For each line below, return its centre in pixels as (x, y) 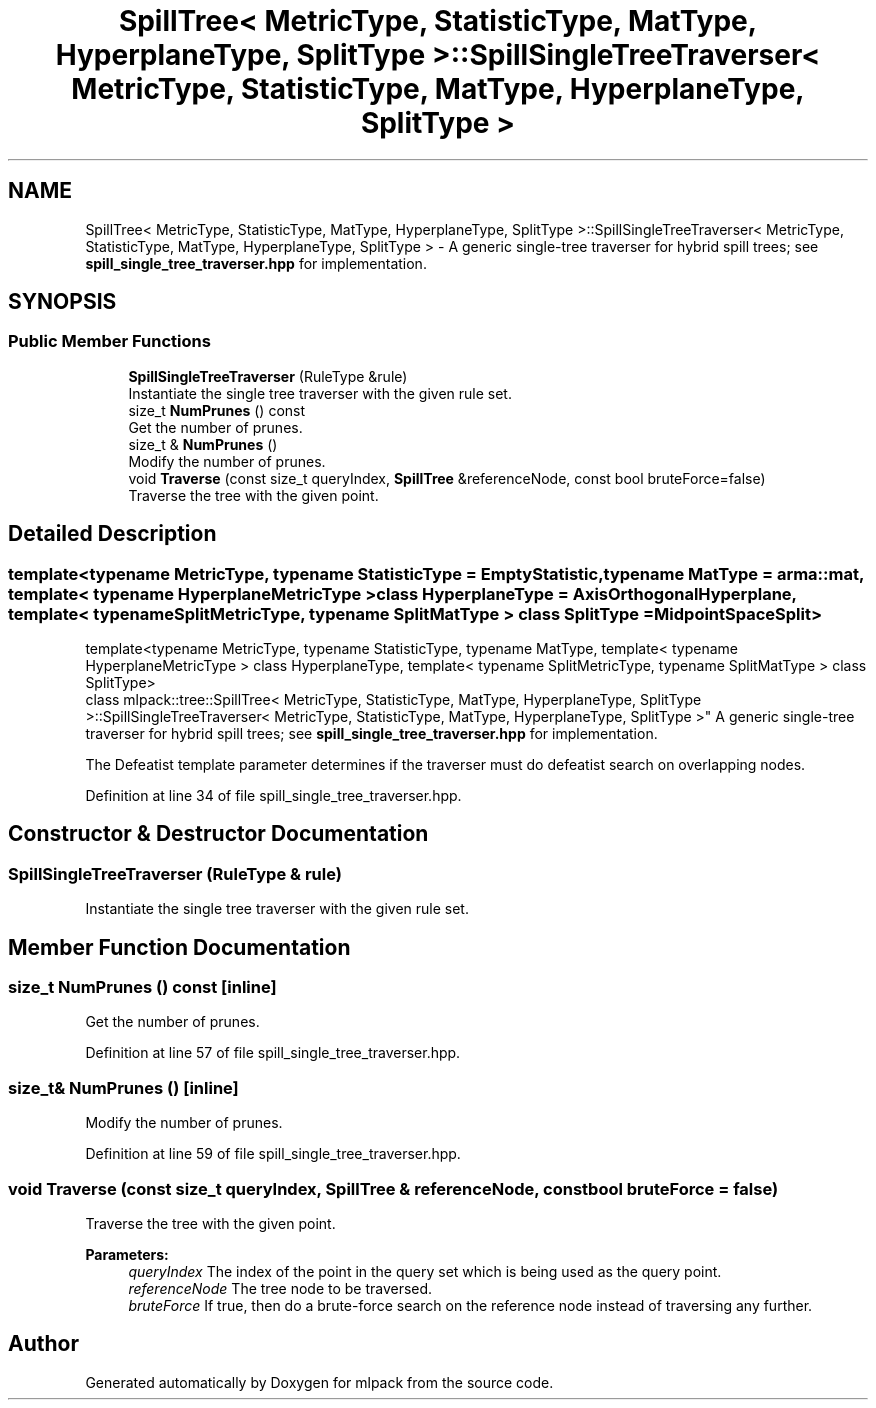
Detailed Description (112, 534)
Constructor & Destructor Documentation (218, 834)
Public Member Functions (109, 341)
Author (43, 1344)
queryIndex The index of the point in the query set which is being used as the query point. (425, 1271)
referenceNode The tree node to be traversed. (280, 1288)
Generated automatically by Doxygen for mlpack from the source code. (319, 1382)
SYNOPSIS (62, 302)
